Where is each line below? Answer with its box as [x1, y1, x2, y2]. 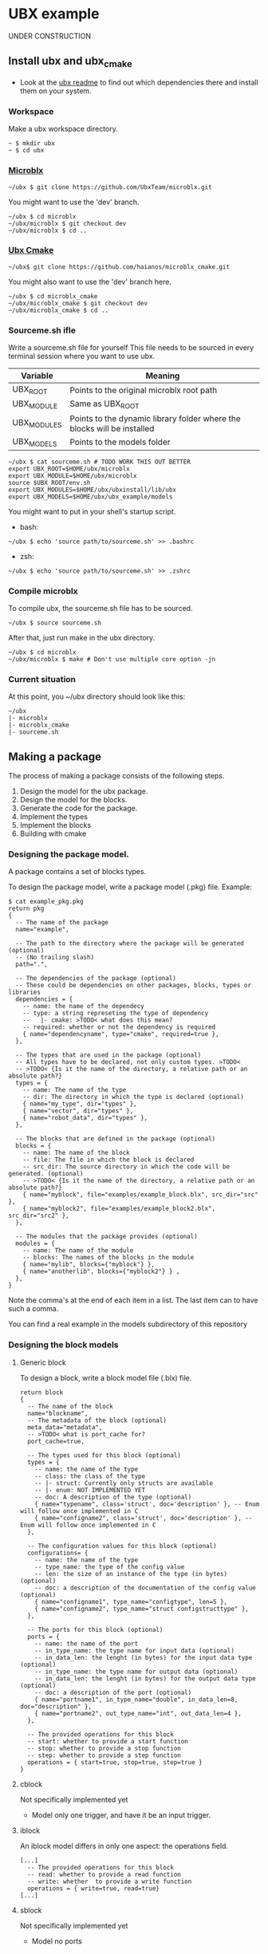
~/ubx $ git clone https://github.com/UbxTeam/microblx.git [8, 183, 213, 191]
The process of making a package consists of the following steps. [8, 771, 225, 781]
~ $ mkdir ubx [8, 140, 56, 148]
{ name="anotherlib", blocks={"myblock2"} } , [22, 1267, 180, 1276]
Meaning [145, 370, 180, 381]
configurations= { [27, 1549, 89, 1557]
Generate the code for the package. [19, 803, 138, 814]
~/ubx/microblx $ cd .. [8, 227, 88, 234]
